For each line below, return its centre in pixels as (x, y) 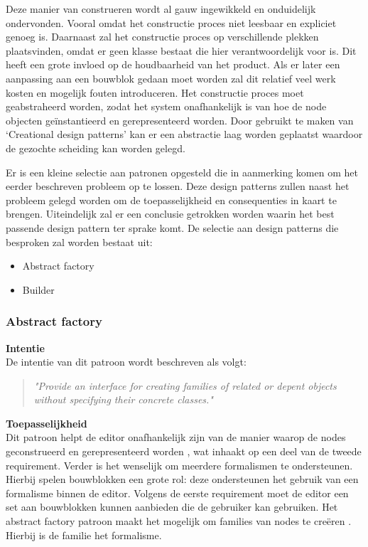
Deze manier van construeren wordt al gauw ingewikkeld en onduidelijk (161, 9)
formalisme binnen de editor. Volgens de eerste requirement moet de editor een (177, 493)
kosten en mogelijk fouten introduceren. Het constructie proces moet (155, 92)
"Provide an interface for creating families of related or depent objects (185, 385)
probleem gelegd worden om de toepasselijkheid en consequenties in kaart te (171, 200)
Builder (38, 289)
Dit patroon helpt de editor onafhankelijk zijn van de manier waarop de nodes (176, 437)
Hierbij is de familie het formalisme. (84, 535)
